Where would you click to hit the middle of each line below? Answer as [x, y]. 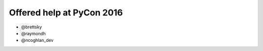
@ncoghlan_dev [37, 40]
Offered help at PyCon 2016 [66, 13]
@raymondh [34, 33]
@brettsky [32, 27]
